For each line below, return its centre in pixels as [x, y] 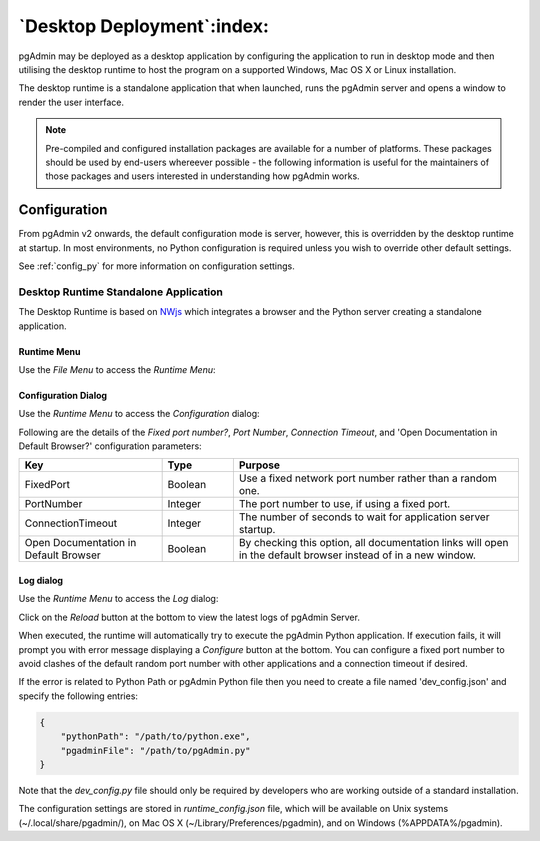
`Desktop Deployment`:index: [144, 26]
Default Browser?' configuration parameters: [110, 446]
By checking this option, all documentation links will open [373, 543]
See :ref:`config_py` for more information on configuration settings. [156, 266]
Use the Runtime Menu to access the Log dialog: [118, 599]
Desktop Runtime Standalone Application [121, 292]
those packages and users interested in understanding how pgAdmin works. [202, 176]
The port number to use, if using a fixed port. [344, 504]
